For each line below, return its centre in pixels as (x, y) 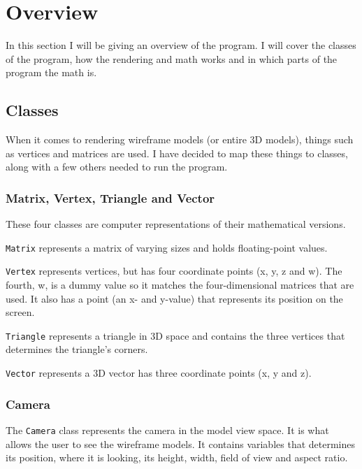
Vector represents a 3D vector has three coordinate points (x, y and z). (159, 373)
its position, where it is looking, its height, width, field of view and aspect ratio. (177, 457)
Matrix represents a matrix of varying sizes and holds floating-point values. (167, 247)
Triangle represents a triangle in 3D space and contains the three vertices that (175, 335)
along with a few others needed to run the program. (117, 167)
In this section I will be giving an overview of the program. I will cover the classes (181, 45)
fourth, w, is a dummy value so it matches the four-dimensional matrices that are (180, 285)
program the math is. (51, 72)
